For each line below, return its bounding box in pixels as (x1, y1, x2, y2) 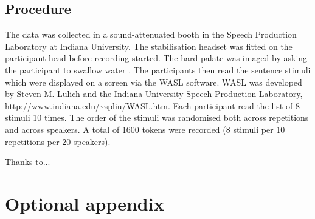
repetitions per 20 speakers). (5, 135, 111, 147)
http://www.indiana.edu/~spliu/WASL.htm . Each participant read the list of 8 (5, 99, 300, 112)
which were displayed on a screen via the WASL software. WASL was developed (5, 75, 302, 88)
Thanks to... (5, 155, 50, 168)
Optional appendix (5, 190, 164, 215)
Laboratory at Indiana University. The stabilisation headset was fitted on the (5, 39, 292, 52)
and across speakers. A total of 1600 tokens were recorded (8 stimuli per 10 (5, 123, 285, 135)
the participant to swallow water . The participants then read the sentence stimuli (5, 63, 311, 76)
